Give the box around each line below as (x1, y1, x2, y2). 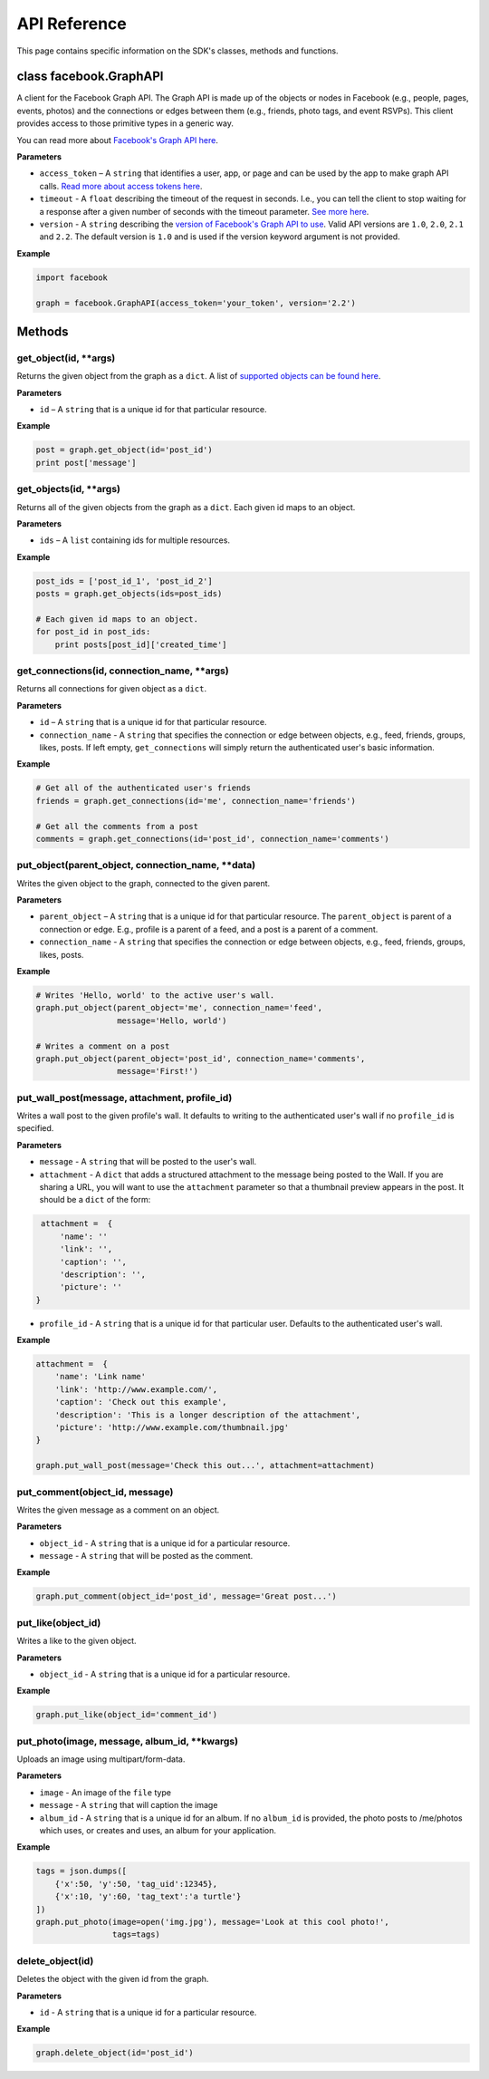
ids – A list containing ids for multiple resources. (39, 535, 231, 546)
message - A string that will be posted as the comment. (39, 1551, 254, 1562)
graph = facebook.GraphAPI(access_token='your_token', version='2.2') (35, 297, 357, 308)
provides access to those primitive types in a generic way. (16, 118, 235, 129)
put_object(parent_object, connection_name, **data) (16, 859, 256, 872)
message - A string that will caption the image (39, 1800, 218, 1811)
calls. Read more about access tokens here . (39, 180, 203, 191)
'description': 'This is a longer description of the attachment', (54, 1409, 361, 1420)
